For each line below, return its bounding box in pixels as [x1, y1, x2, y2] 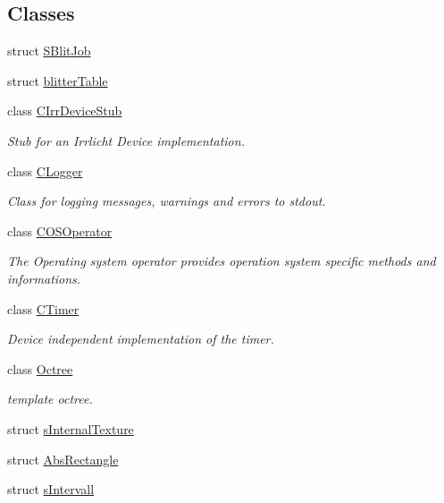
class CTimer [7, 299, 80, 318]
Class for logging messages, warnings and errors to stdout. [7, 192, 326, 210]
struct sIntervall [7, 480, 95, 499]
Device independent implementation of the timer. [7, 329, 274, 348]
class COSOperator [7, 221, 113, 240]
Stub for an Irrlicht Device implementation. [7, 131, 245, 149]
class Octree [7, 359, 73, 378]
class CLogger [7, 161, 83, 180]
